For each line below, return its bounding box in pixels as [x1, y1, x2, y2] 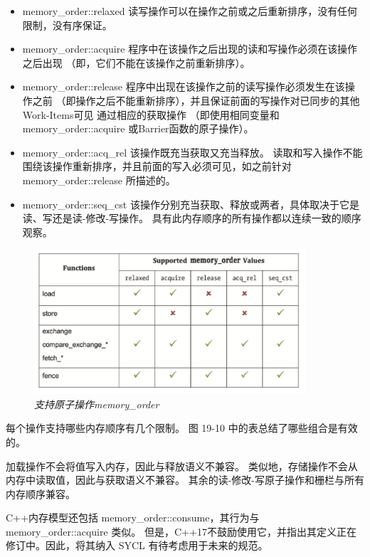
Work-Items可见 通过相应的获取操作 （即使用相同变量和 [22, 107, 280, 122]
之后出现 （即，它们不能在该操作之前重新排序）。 [22, 55, 250, 70]
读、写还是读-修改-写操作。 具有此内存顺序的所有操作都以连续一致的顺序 [22, 211, 361, 226]
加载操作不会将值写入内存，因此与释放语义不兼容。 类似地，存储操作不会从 [6, 458, 358, 473]
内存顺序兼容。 [6, 486, 75, 501]
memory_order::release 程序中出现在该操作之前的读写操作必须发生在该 [22, 79, 345, 94]
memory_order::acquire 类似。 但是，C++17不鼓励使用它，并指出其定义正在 [6, 524, 356, 539]
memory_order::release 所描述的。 [22, 172, 176, 187]
